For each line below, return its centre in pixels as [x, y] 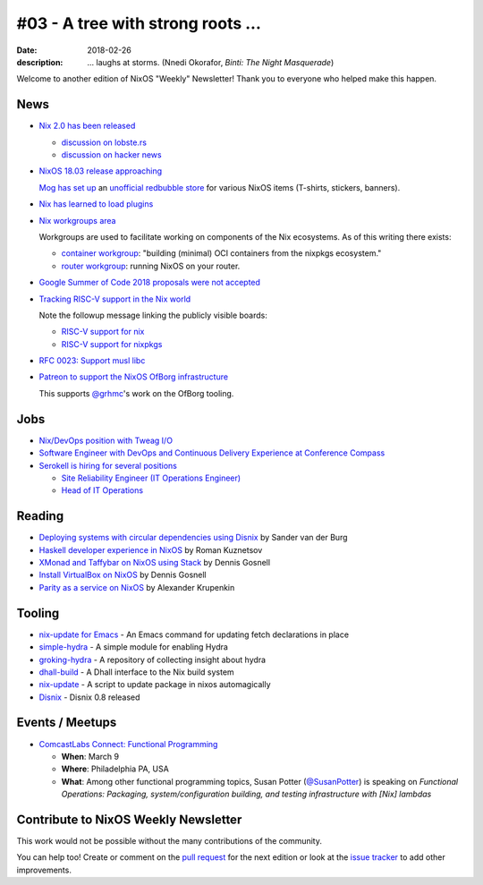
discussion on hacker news [111, 155]
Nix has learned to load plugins [96, 204]
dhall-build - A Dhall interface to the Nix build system [136, 672]
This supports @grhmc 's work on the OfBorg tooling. [136, 393]
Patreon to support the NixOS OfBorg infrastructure [133, 377]
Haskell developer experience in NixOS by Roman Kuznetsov [151, 549]
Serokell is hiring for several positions [108, 465]
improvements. [44, 870]
